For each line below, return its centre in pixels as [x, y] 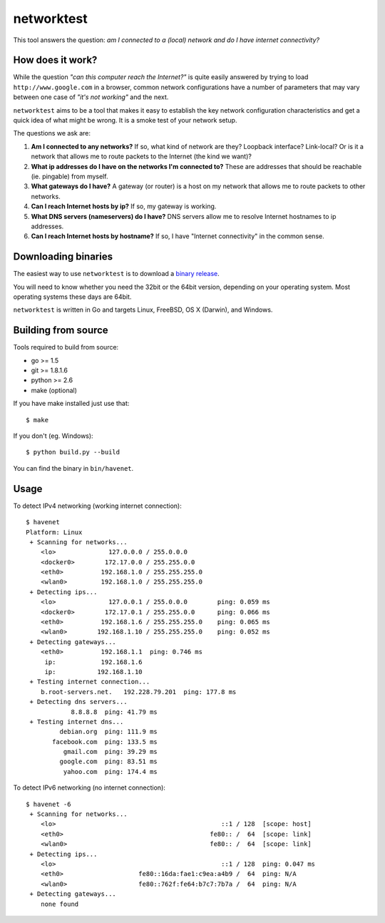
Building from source [61, 331]
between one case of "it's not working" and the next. [91, 97]
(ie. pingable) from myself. [70, 176]
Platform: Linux [54, 532]
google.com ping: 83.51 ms [109, 762]
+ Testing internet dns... [77, 721]
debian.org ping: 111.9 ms [109, 732]
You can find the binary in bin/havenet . [73, 468]
